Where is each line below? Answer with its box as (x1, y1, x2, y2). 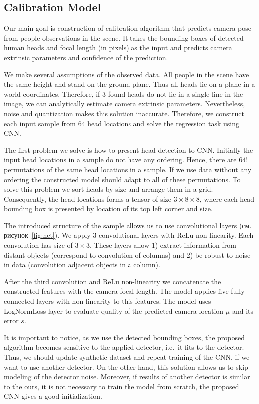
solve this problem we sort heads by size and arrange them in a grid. (4, 184, 213, 194)
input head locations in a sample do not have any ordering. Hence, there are (4, 154, 237, 165)
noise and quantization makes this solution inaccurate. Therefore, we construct (4, 108, 244, 118)
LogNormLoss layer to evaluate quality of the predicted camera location (4, 305, 224, 316)
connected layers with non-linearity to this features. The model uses (4, 296, 211, 306)
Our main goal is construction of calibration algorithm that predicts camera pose (4, 23, 252, 33)
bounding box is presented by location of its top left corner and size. (4, 203, 213, 214)
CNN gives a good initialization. (4, 391, 102, 401)
